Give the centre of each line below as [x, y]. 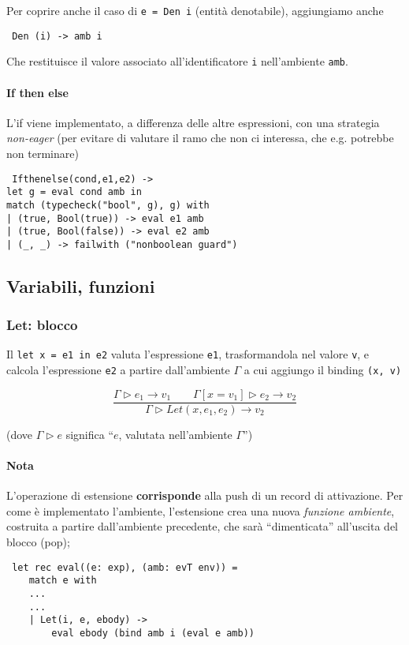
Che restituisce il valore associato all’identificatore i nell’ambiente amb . [177, 61]
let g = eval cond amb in [74, 192]
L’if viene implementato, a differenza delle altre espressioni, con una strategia [193, 122]
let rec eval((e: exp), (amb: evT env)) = [125, 567]
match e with [63, 581]
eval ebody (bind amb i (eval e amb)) [153, 633]
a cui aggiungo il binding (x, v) [323, 370]
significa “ [89, 434]
